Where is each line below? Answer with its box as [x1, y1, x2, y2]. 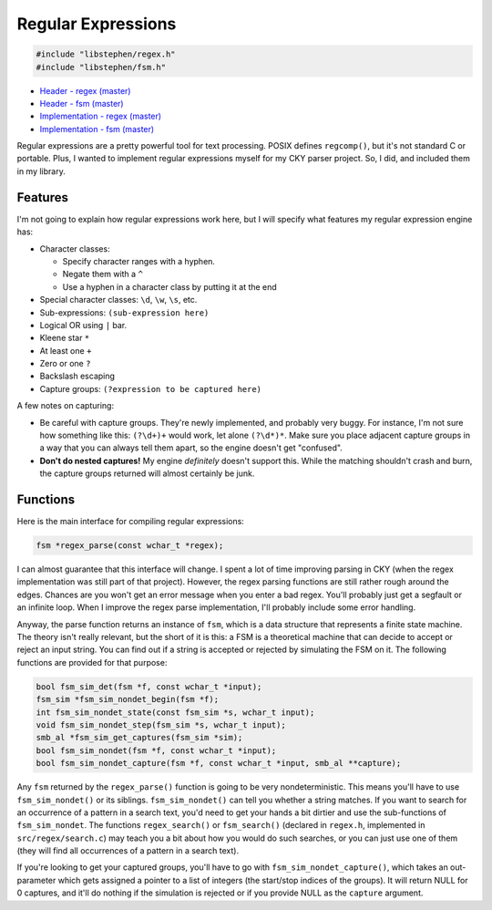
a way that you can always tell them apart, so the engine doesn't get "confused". [39, 442, 343, 453]
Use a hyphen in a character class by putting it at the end [62, 281, 277, 292]
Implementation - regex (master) [39, 110, 162, 122]
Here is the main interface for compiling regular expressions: [16, 516, 245, 527]
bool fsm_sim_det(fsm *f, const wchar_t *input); [36, 681, 262, 692]
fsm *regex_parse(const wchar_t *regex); [36, 541, 224, 551]
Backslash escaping [39, 370, 116, 382]
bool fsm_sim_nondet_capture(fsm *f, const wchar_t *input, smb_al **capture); [36, 758, 402, 769]
